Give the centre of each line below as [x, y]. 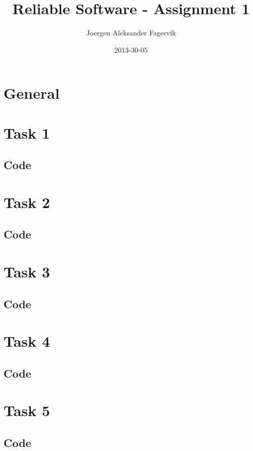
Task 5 [27, 410]
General [32, 93]
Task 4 [27, 341]
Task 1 [27, 132]
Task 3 [27, 271]
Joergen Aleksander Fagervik [131, 33]
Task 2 [27, 202]
